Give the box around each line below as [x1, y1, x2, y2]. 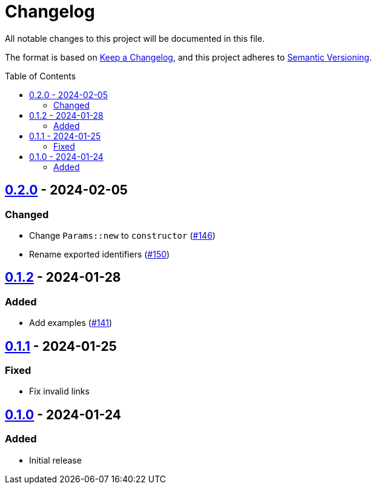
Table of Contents [5, 70, 76, 81]
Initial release [29, 454, 82, 465]
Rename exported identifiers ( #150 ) [29, 248, 170, 259]
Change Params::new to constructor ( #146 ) [29, 230, 216, 241]
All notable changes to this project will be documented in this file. [5, 33, 265, 44]
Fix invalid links [29, 386, 90, 397]
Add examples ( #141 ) [29, 318, 113, 328]
